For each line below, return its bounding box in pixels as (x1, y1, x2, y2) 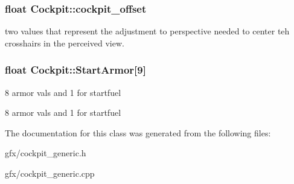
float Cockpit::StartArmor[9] (5, 62, 146, 77)
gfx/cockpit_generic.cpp (5, 167, 95, 179)
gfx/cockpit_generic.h (5, 147, 86, 159)
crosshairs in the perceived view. (5, 36, 124, 49)
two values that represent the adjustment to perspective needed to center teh (5, 25, 290, 37)
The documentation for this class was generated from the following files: (5, 126, 271, 139)
